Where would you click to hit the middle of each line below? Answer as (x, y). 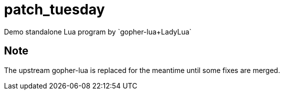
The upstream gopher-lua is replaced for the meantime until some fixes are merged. (142, 70)
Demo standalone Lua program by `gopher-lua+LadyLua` (98, 31)
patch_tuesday (54, 9)
